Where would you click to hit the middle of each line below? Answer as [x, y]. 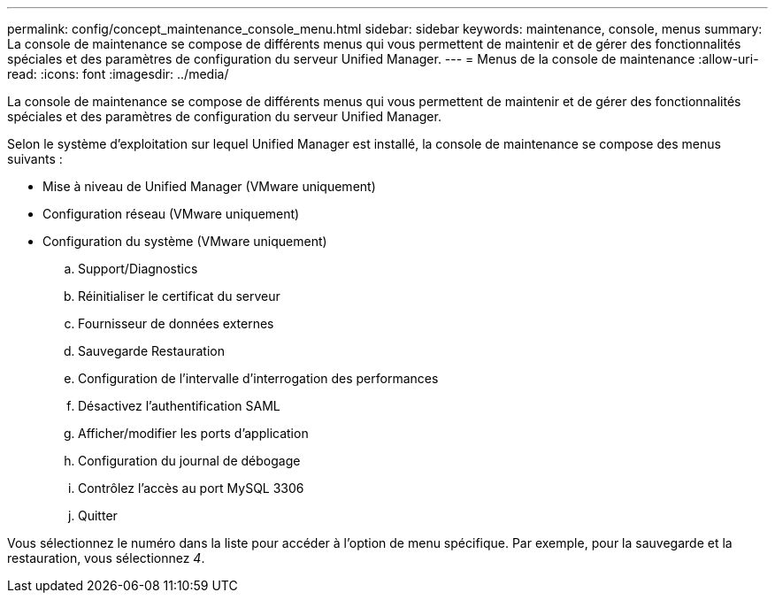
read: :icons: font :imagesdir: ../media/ [118, 74]
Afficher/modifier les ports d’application [193, 433]
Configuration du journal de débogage [189, 461]
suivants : [35, 159]
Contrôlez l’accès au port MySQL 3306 [191, 488]
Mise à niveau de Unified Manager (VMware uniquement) [209, 186]
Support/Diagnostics [138, 269]
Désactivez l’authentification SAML [179, 406]
